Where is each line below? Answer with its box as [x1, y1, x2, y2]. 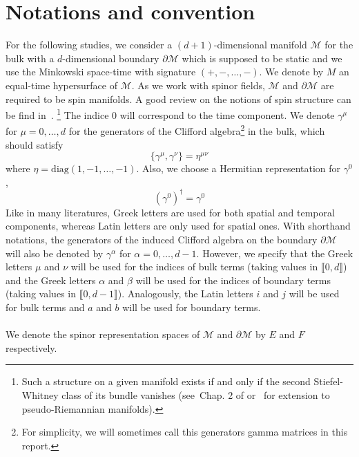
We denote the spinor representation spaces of [6, 327, 200, 342]
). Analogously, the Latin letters [117, 286, 253, 301]
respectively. [6, 340, 57, 355]
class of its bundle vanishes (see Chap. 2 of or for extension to [61, 388, 330, 402]
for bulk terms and [6, 300, 85, 315]
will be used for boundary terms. [122, 300, 261, 315]
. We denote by [259, 64, 324, 79]
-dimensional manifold [213, 37, 307, 52]
